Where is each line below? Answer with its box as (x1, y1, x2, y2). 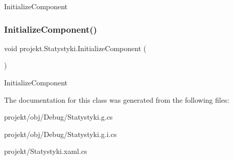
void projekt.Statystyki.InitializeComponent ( (4, 42, 147, 53)
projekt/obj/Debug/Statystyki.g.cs (4, 111, 113, 122)
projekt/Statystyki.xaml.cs (4, 146, 87, 156)
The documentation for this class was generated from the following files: (4, 94, 229, 105)
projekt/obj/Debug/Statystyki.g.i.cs (4, 128, 117, 139)
